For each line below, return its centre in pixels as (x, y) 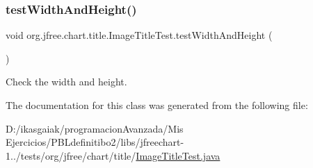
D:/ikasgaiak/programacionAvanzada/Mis (95, 128)
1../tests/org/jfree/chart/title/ (71, 155)
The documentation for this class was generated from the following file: (157, 105)
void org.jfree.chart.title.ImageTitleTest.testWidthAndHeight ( (139, 35)
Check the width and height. (66, 82)
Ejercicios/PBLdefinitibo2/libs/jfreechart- (95, 142)
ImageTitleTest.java (178, 155)
